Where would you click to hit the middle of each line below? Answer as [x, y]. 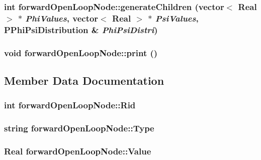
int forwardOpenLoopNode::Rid [70, 105]
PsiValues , [177, 18]
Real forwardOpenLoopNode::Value [78, 151]
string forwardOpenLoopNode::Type [79, 128]
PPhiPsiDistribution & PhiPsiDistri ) [81, 29]
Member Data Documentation [84, 80]
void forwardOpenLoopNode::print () [81, 52]
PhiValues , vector [62, 18]
